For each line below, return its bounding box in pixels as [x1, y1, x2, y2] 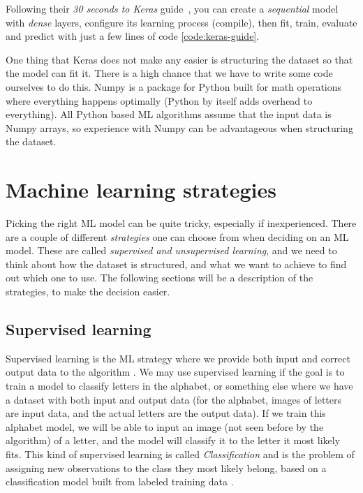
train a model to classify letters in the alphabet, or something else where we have [6, 378, 353, 393]
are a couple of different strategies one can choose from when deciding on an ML [6, 229, 349, 244]
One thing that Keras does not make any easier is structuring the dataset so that [6, 52, 353, 66]
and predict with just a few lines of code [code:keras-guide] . [6, 29, 260, 43]
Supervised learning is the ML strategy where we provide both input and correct [6, 351, 350, 365]
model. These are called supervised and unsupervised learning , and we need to [6, 243, 337, 258]
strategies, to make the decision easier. [6, 284, 170, 299]
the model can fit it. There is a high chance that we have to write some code [6, 66, 333, 80]
